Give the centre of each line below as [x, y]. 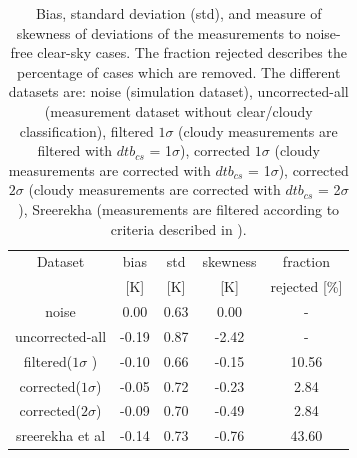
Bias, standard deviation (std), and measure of [178, 13]
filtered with [75, 150]
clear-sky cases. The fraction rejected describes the [192, 52]
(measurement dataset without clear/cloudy [178, 110]
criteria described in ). [178, 228]
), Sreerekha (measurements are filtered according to [179, 208]
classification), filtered [86, 130]
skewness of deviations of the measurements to [159, 32]
